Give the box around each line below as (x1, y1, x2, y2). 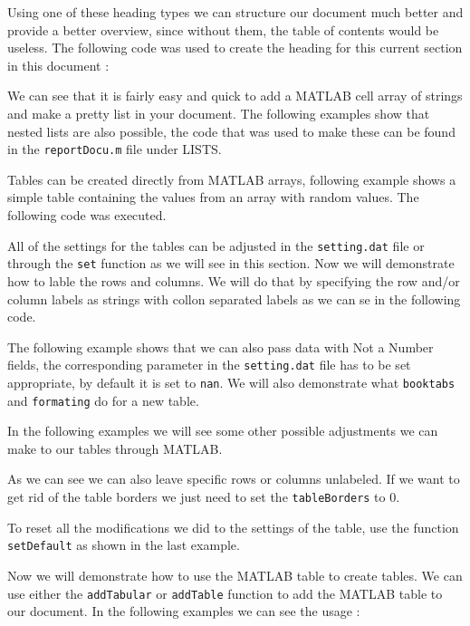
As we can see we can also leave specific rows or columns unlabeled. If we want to (7, 469, 460, 488)
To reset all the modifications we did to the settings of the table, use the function (7, 517, 459, 536)
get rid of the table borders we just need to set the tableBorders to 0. (7, 487, 400, 506)
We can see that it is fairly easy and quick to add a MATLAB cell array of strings (7, 86, 463, 105)
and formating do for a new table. (7, 390, 199, 409)
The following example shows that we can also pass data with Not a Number (7, 337, 434, 356)
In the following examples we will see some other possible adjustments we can (7, 421, 438, 440)
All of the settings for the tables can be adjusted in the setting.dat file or (7, 236, 425, 255)
